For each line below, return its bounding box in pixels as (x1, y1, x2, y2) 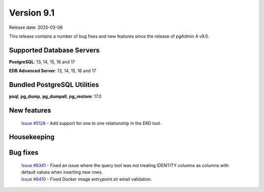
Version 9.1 (9, 7, 55, 18)
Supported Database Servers (9, 46, 100, 54)
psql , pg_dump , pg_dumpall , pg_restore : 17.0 (9, 93, 102, 100)
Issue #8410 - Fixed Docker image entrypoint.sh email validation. (21, 176, 152, 182)
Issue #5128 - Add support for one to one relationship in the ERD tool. (21, 120, 161, 126)
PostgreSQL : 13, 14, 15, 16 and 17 (9, 59, 75, 64)
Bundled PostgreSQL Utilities (9, 81, 99, 89)
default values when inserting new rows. (21, 169, 103, 175)
